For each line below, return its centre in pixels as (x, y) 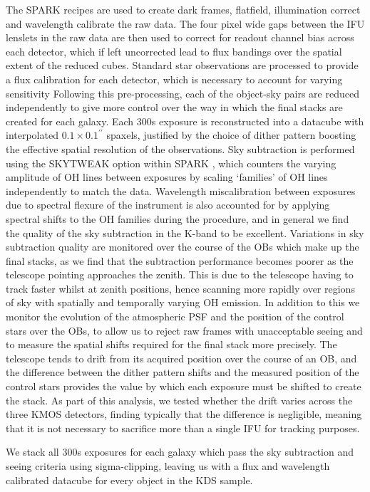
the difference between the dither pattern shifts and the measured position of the (183, 372)
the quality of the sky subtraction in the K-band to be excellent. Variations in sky (185, 232)
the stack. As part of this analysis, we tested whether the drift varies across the (179, 400)
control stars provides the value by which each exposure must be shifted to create (184, 386)
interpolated (32, 135)
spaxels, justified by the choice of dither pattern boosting (231, 135)
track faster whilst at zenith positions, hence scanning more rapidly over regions (180, 288)
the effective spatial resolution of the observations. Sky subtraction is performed (180, 148)
